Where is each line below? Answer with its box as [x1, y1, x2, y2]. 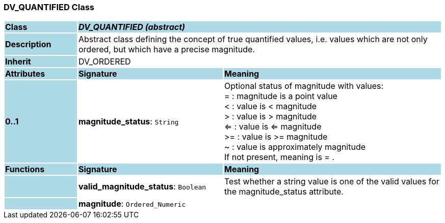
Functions [5, 164, 45, 175]
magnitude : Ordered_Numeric [78, 199, 186, 209]
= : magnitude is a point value [224, 91, 337, 102]
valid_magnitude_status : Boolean [78, 181, 206, 192]
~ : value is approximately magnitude [224, 142, 366, 152]
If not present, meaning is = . [224, 152, 335, 163]
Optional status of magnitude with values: [224, 81, 384, 91]
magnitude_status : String [78, 116, 179, 127]
